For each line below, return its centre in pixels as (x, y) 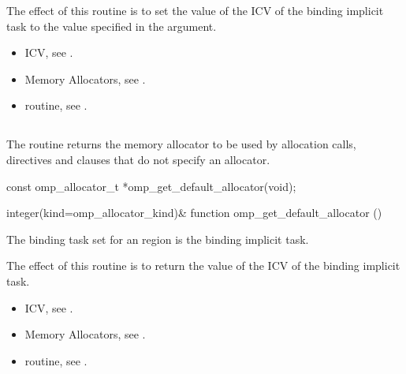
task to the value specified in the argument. (112, 26)
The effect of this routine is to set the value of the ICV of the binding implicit (195, 10)
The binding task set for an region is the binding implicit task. (158, 239)
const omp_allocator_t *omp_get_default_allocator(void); (151, 186)
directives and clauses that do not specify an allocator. (138, 159)
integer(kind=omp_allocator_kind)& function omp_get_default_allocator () (194, 213)
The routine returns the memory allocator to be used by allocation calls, (181, 144)
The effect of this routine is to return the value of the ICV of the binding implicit (203, 266)
